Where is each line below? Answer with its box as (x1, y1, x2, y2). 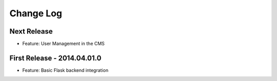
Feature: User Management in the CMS (22, 41, 105, 47)
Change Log (9, 8, 63, 19)
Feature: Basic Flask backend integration (22, 67, 109, 73)
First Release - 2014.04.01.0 (9, 53, 102, 62)
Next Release (9, 27, 53, 36)
